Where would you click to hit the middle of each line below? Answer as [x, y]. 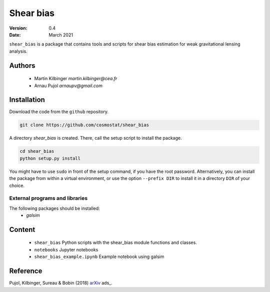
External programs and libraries [48, 198]
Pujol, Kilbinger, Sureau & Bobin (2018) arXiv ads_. [61, 283]
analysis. [18, 51]
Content [22, 230]
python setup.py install [50, 158]
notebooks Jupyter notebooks [66, 249]
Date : [15, 35]
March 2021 [61, 35]
